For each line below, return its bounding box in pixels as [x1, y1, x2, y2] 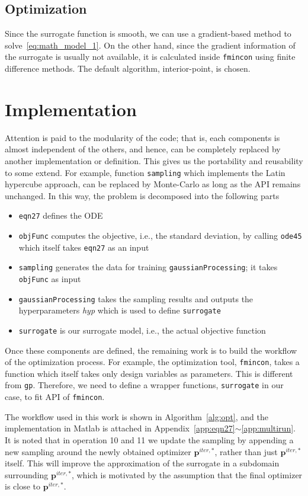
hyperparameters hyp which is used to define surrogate [18, 304, 221, 316]
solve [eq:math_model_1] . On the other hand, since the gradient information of [5, 39, 296, 51]
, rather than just [214, 445, 278, 457]
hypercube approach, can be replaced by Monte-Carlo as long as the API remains [5, 178, 301, 190]
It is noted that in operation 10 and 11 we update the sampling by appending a [5, 433, 294, 446]
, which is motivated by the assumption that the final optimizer [71, 468, 303, 481]
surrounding [5, 468, 49, 481]
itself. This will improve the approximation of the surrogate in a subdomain [5, 457, 280, 469]
